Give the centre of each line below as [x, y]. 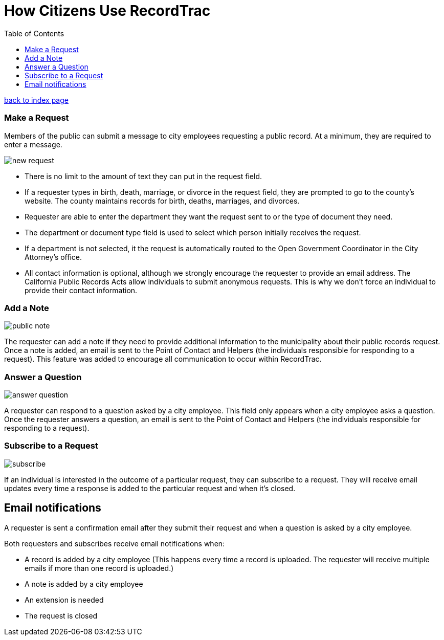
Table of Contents [34, 33]
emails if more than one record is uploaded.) [99, 568]
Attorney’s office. [53, 257]
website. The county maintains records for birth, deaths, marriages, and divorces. [162, 201]
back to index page [36, 100]
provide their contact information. [81, 290]
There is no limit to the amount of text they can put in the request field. [143, 176]
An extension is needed [64, 600]
